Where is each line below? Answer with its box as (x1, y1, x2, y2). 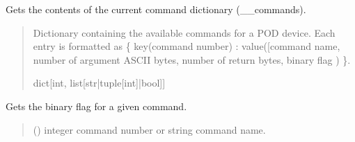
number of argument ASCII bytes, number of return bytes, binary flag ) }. (33, 52, 351, 66)
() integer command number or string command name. (33, 122, 266, 136)
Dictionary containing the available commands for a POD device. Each (33, 25, 336, 39)
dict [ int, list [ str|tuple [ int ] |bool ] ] (33, 76, 166, 90)
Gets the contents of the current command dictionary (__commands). (6, 2, 306, 16)
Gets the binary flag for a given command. (6, 98, 187, 113)
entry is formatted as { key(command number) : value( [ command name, (33, 39, 340, 53)
